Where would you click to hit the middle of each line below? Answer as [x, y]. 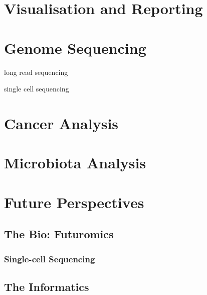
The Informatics [47, 286]
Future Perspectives [74, 202]
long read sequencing [36, 72]
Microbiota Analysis [75, 163]
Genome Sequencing [75, 47]
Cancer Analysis [61, 123]
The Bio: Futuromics [59, 234]
